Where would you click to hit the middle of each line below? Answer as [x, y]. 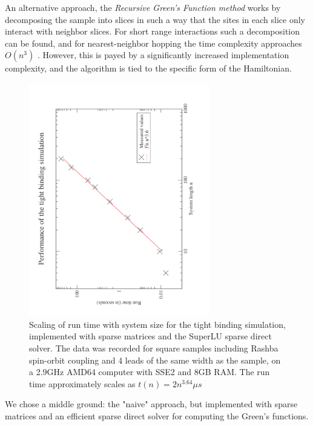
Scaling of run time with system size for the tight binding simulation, [157, 324]
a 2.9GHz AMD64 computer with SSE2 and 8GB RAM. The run [150, 372]
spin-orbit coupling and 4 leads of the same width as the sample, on [155, 360]
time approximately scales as [82, 383]
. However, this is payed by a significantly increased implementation [163, 55]
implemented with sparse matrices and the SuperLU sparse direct [150, 336]
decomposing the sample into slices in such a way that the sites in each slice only [155, 19]
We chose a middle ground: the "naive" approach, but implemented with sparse [151, 404]
